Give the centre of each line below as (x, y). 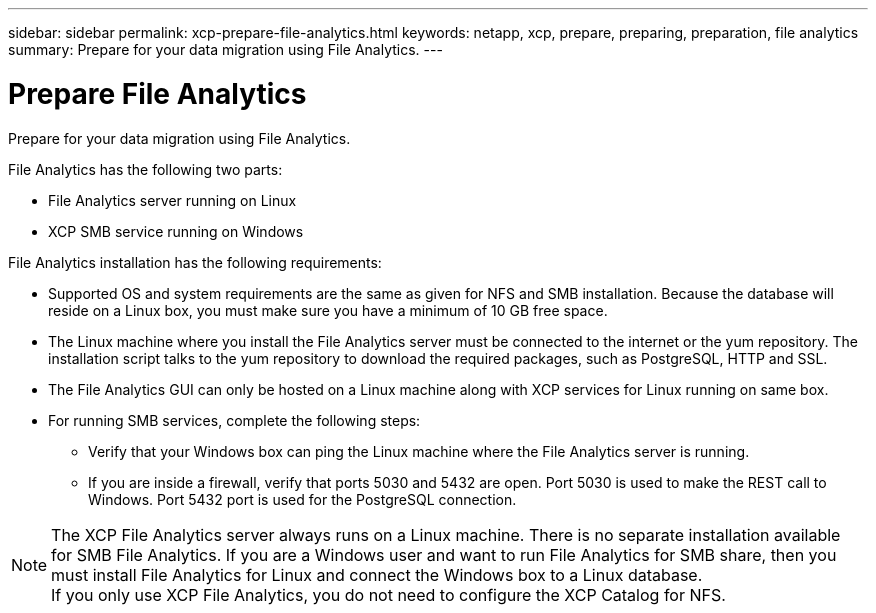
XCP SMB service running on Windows (176, 231)
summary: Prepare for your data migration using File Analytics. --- (225, 49)
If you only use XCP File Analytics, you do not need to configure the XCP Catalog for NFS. (388, 594)
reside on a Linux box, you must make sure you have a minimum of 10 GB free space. (328, 310)
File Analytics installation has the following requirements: (195, 262)
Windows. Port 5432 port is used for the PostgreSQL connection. (302, 499)
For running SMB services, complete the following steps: (234, 420)
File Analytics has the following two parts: (145, 169)
